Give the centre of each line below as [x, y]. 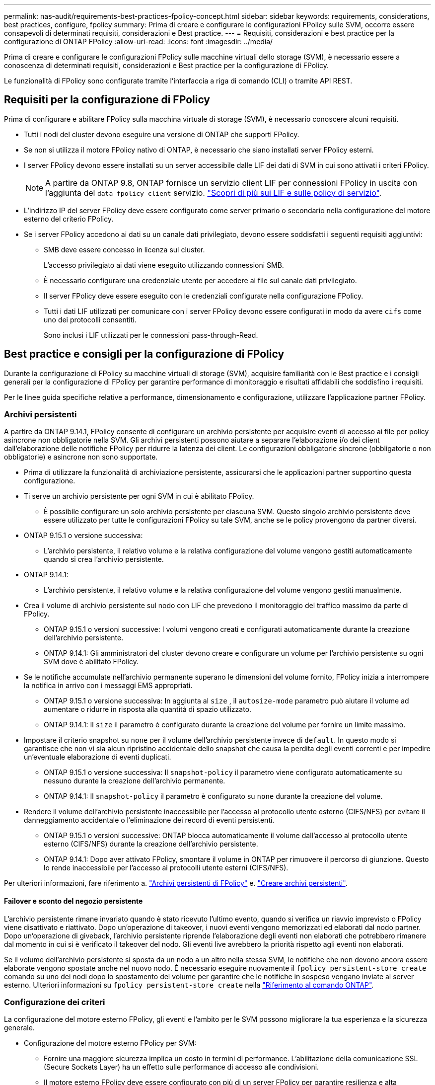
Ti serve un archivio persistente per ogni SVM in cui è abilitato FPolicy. [139, 496]
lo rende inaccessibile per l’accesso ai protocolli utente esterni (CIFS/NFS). [166, 868]
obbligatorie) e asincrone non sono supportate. [81, 457]
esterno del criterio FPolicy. [69, 219]
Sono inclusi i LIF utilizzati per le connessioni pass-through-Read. [151, 335]
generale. [19, 1028]
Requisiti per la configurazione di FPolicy [107, 100]
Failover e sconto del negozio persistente [73, 901]
